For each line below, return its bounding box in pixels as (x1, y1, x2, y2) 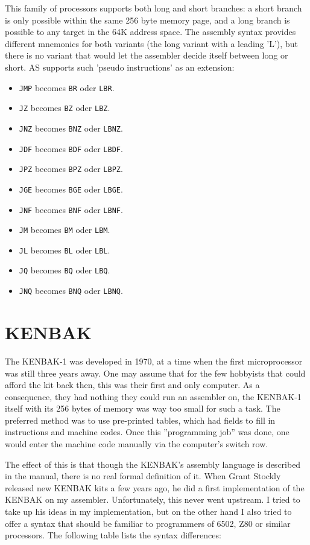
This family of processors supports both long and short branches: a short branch (5, 2, 302, 14)
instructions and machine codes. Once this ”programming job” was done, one (5, 425, 289, 438)
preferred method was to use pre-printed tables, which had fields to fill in (5, 413, 276, 426)
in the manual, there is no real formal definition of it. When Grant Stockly (5, 470, 281, 482)
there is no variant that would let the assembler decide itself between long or (5, 49, 288, 62)
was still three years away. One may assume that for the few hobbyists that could (5, 366, 306, 379)
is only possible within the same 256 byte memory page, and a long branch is (5, 13, 290, 26)
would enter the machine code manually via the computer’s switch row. (5, 438, 268, 450)
